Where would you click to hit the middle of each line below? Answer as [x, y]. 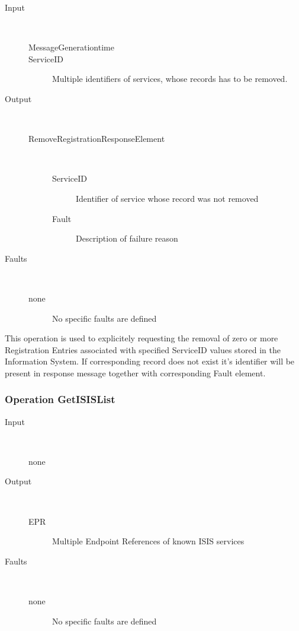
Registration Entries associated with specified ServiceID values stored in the [143, 349]
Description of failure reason [127, 238]
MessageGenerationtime [71, 47]
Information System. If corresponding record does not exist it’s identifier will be [150, 361]
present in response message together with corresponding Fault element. [135, 372]
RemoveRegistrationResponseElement [97, 139]
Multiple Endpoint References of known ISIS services [148, 541]
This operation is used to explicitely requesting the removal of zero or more [142, 338]
